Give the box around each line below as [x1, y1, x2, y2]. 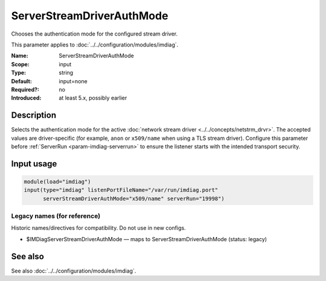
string [59, 69, 74, 77]
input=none [59, 77, 88, 84]
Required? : [11, 86, 39, 93]
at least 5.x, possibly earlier [59, 94, 127, 102]
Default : [11, 77, 33, 84]
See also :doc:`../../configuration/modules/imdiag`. [11, 267, 136, 274]
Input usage [11, 159, 57, 169]
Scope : [11, 60, 30, 68]
